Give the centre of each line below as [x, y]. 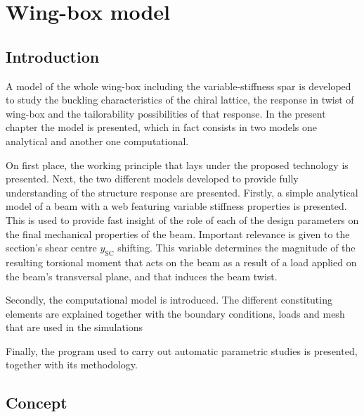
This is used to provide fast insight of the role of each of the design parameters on [182, 219]
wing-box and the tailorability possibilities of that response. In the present [166, 113]
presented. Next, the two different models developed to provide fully [152, 179]
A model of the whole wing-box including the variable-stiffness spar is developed [178, 86]
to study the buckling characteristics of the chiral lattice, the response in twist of [180, 100]
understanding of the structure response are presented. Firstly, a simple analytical [182, 192]
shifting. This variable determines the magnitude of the [236, 248]
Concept [37, 403]
